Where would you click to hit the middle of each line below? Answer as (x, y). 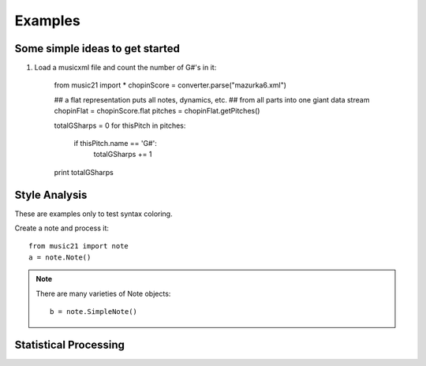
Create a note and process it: (62, 228)
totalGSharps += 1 (123, 155)
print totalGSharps (84, 172)
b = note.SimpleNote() (94, 312)
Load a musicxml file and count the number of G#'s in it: (125, 68)
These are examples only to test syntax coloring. (93, 214)
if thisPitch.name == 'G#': (115, 144)
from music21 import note (79, 246)
